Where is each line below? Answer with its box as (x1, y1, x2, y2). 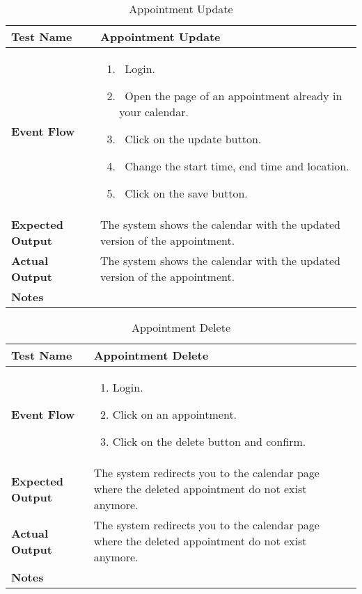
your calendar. (119, 104, 189, 120)
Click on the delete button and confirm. (112, 433, 306, 449)
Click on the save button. (125, 185, 248, 201)
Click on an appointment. (112, 406, 237, 422)
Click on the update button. (125, 131, 262, 147)
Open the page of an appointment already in (125, 88, 343, 104)
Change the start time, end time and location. (125, 158, 349, 174)
